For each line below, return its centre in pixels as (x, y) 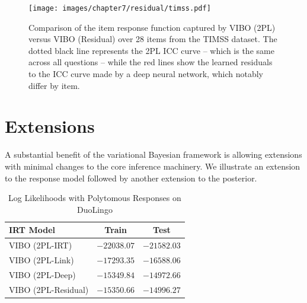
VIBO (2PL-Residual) (49, 289)
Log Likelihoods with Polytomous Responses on (95, 198)
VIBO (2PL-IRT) (41, 245)
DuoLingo (95, 209)
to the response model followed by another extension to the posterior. (131, 178)
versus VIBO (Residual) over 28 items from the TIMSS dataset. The (153, 39)
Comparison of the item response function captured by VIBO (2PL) (152, 27)
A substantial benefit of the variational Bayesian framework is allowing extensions (153, 154)
